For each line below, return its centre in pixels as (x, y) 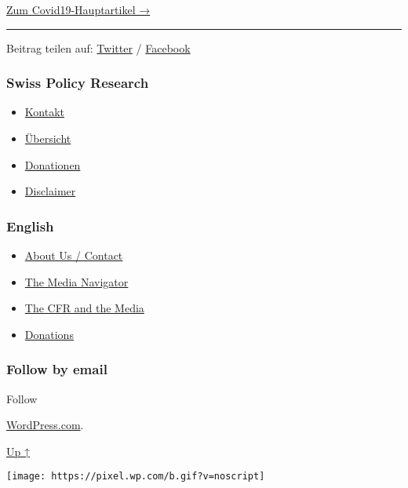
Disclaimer (50, 191)
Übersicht (48, 138)
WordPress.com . (45, 425)
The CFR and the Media (84, 308)
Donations (49, 334)
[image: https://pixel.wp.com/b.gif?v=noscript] (136, 477)
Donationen (53, 164)
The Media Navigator (76, 281)
